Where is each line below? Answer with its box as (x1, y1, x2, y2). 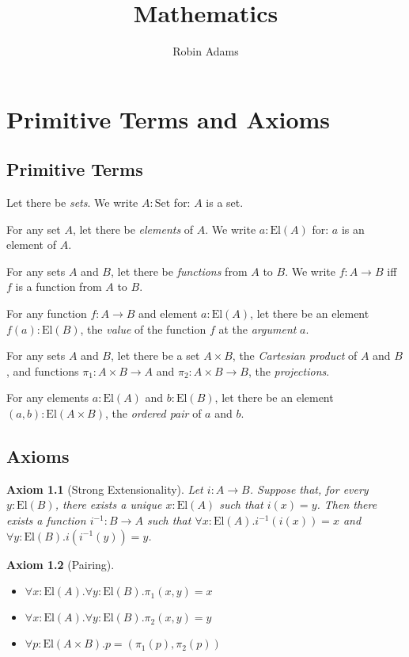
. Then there (316, 496, 377, 513)
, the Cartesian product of (232, 347, 358, 364)
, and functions (6, 362, 79, 379)
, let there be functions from (110, 262, 248, 279)
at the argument (218, 320, 297, 337)
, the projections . (248, 362, 330, 379)
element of (6, 236, 56, 253)
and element (138, 305, 198, 322)
